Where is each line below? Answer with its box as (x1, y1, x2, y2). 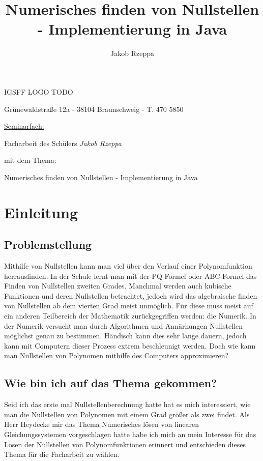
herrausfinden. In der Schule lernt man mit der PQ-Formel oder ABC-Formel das (4, 270, 257, 281)
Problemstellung (4, 237, 92, 252)
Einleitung (4, 201, 78, 222)
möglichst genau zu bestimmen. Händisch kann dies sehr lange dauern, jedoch (4, 330, 247, 341)
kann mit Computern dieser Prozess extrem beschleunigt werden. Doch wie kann (4, 340, 256, 351)
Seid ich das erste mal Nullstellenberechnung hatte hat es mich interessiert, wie (4, 399, 251, 410)
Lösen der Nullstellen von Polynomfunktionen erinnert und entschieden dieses (4, 439, 246, 449)
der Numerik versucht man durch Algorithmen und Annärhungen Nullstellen (4, 320, 243, 331)
